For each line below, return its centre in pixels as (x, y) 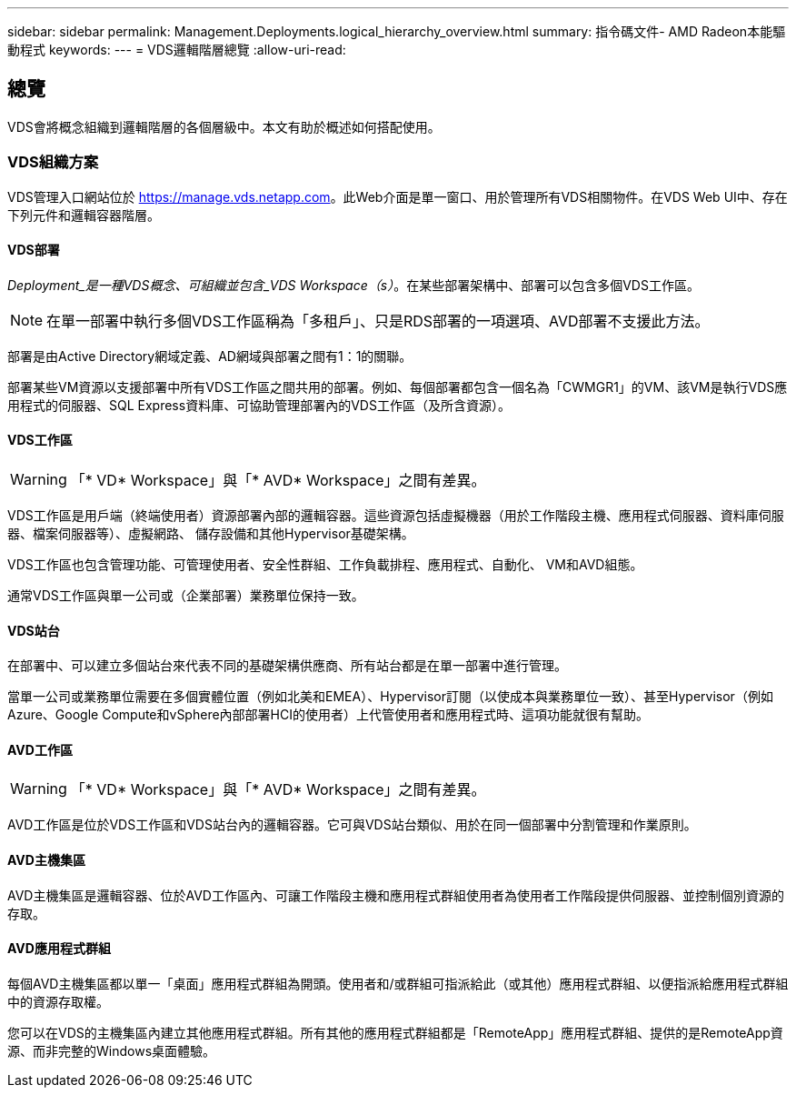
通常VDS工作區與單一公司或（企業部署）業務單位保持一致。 (186, 596)
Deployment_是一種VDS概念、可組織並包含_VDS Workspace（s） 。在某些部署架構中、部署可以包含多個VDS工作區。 (353, 285)
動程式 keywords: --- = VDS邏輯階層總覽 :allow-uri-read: (177, 50)
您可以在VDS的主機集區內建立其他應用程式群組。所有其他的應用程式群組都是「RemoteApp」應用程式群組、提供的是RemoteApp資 (395, 1032)
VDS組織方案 (53, 162)
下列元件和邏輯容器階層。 (84, 215)
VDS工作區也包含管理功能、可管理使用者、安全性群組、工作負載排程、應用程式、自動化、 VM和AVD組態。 (325, 565)
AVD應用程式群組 (59, 949)
